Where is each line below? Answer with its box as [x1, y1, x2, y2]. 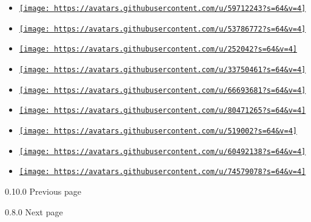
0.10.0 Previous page [5, 184, 81, 197]
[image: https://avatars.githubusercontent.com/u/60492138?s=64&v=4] [19, 147, 306, 156]
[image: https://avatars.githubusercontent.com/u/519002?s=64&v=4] [19, 126, 297, 135]
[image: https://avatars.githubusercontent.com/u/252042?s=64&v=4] [19, 45, 297, 54]
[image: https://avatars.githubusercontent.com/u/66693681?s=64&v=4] [19, 86, 306, 95]
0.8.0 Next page [5, 205, 63, 218]
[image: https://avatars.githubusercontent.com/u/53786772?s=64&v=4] [19, 24, 306, 33]
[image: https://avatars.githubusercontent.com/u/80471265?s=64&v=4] [19, 106, 306, 115]
